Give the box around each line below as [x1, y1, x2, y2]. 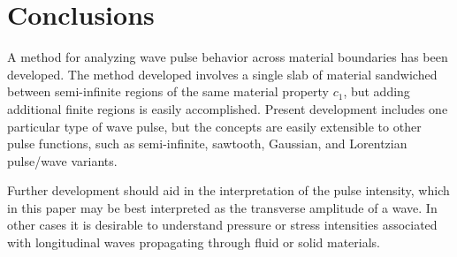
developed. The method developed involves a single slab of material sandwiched [7, 64, 438, 83]
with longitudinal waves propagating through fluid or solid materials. [7, 233, 381, 252]
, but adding [343, 82, 410, 101]
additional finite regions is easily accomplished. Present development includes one [7, 99, 448, 117]
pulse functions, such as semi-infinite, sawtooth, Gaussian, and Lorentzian [7, 134, 407, 153]
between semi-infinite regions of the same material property [7, 82, 329, 101]
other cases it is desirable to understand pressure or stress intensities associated [7, 215, 438, 234]
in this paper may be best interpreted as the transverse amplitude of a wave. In [7, 198, 438, 216]
